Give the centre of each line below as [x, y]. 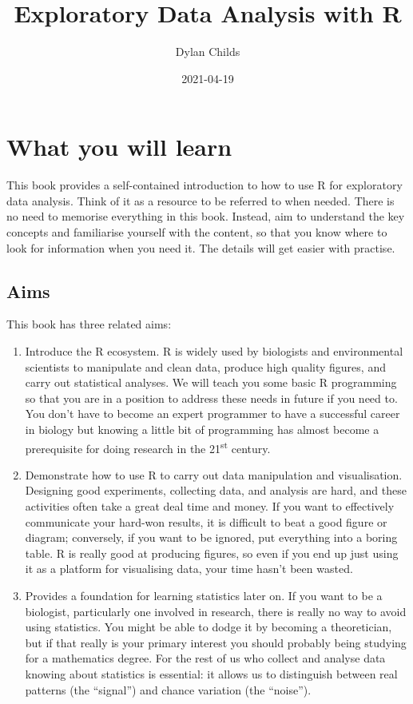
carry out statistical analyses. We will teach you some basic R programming [211, 382]
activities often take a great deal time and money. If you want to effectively [210, 506]
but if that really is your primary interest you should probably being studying [216, 642]
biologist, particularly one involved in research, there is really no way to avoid [216, 611]
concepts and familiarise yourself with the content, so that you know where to [197, 232]
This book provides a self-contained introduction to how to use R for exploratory [205, 185]
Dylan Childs [208, 52]
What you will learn [119, 147]
